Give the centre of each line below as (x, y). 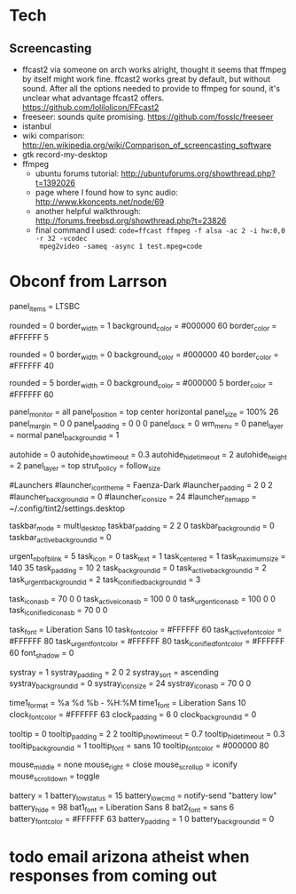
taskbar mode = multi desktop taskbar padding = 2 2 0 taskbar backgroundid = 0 (142, 527)
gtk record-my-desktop (65, 155)
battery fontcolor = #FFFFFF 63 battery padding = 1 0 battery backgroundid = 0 (142, 820)
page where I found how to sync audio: (107, 192)
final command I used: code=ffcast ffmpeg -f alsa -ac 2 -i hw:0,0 (160, 230)
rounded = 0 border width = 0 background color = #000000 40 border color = (144, 355)
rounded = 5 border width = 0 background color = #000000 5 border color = (141, 384)
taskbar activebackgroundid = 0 (61, 538)
